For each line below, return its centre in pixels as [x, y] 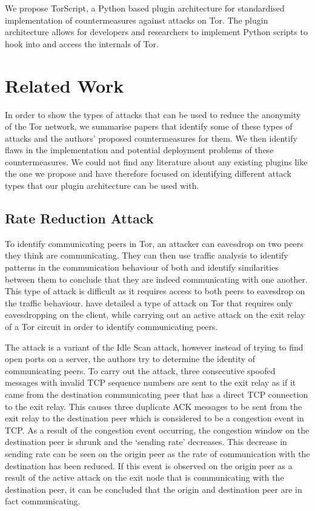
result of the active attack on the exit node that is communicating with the [144, 477]
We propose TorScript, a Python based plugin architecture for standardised [145, 8]
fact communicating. [43, 501]
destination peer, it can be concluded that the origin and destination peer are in [154, 489]
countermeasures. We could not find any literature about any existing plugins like [156, 161]
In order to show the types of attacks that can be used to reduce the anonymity [153, 114]
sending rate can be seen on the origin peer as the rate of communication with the [157, 453]
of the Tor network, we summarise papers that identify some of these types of [149, 126]
